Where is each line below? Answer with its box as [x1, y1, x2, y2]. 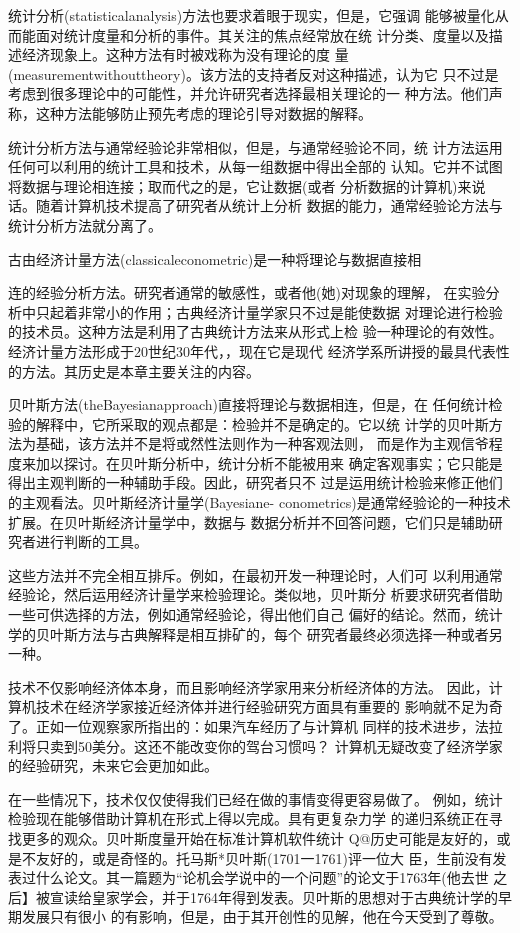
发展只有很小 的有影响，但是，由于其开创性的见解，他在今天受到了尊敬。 [21, 906, 503, 927]
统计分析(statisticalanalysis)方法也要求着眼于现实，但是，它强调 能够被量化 [8, 5, 495, 25]
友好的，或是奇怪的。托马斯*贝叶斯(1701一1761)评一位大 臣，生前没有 [35, 847, 493, 868]
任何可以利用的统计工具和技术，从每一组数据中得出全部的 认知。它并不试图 [8, 156, 503, 177]
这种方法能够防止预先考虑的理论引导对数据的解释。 [35, 102, 372, 123]
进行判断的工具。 [35, 531, 148, 552]
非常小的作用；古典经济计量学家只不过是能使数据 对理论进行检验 [77, 301, 503, 322]
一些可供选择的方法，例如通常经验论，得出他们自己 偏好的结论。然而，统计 [8, 604, 503, 625]
